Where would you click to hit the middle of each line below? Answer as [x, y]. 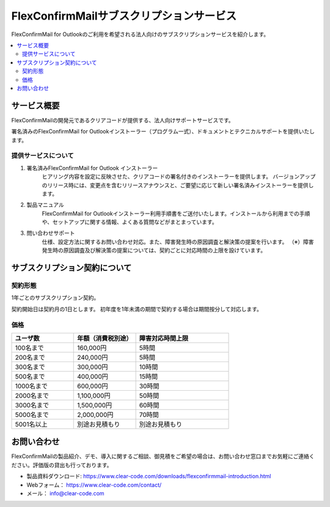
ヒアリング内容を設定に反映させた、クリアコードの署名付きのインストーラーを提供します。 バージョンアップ [179, 177]
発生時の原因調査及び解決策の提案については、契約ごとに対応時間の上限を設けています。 [154, 250]
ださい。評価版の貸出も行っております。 [62, 465]
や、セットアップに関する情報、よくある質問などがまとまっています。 [130, 222]
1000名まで [31, 386]
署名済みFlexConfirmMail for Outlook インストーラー [92, 168]
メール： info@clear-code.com [65, 493]
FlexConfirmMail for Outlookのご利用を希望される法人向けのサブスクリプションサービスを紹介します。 [140, 34]
